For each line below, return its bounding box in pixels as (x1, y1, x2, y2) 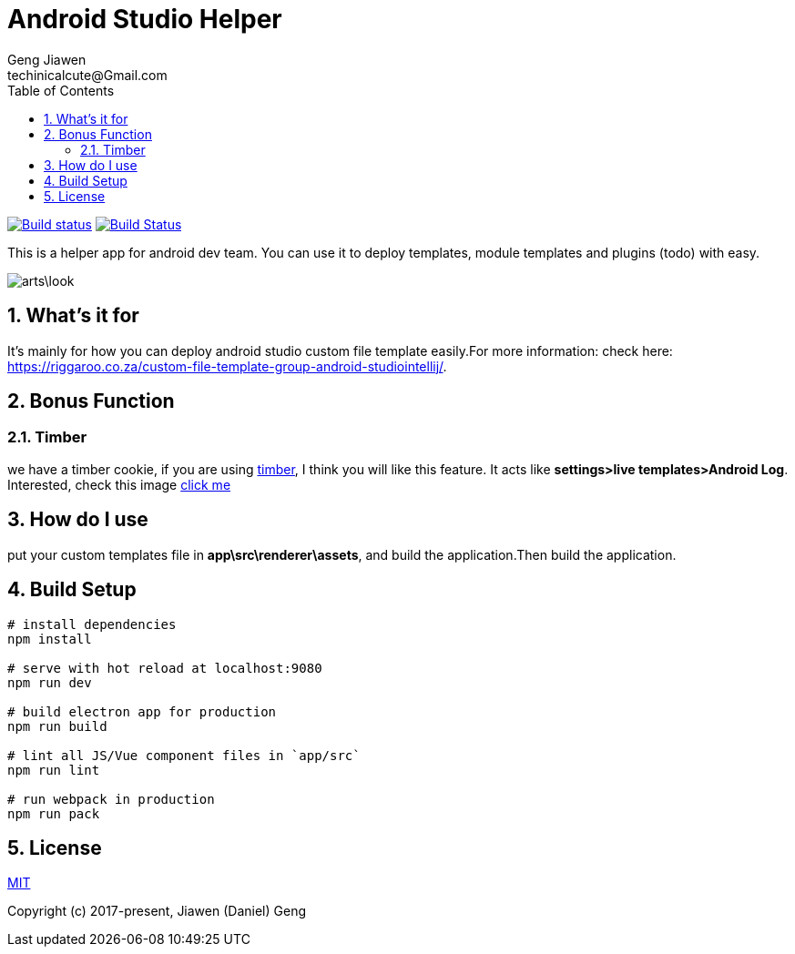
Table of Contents (7, 82, 115, 98)
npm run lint (7, 762, 100, 777)
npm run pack (7, 806, 100, 821)
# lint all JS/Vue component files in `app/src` (7, 747, 361, 763)
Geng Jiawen (7, 51, 87, 67)
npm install (7, 631, 92, 646)
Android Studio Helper (7, 4, 282, 35)
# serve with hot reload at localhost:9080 (7, 660, 322, 675)
